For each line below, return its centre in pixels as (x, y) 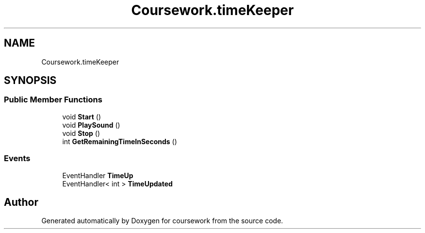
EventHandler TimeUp (98, 175)
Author (21, 202)
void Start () (82, 116)
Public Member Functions (53, 100)
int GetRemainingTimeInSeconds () (120, 141)
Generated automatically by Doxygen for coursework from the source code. (162, 221)
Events (17, 158)
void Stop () (81, 133)
